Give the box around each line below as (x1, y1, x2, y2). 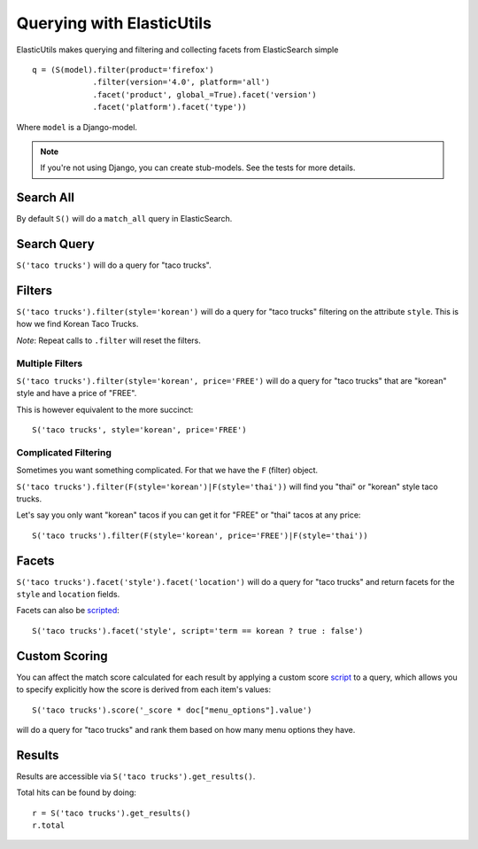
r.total (32, 821, 66, 830)
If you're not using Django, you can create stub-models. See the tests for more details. (40, 162, 356, 173)
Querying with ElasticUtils (16, 13, 212, 33)
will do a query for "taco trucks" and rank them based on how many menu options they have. (16, 724, 356, 735)
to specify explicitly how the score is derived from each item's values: (16, 684, 272, 695)
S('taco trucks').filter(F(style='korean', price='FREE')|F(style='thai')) (32, 530, 368, 541)
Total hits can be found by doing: (16, 787, 137, 798)
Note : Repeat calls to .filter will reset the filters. (16, 335, 201, 346)
